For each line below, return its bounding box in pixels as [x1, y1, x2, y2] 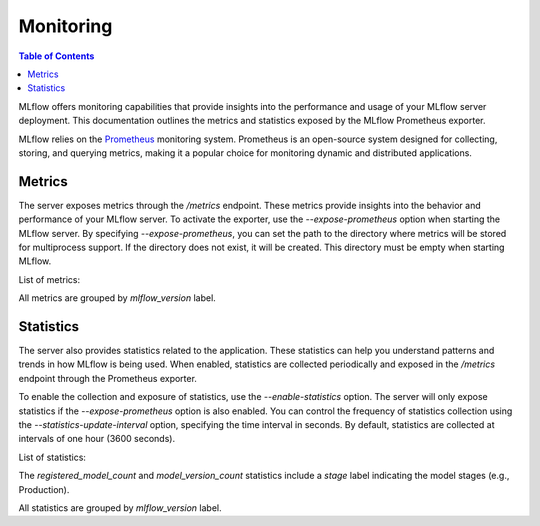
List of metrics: [18, 273, 80, 285]
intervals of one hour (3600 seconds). [18, 433, 175, 445]
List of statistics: [18, 451, 87, 463]
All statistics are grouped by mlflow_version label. [18, 501, 222, 514]
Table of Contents [18, 50, 95, 62]
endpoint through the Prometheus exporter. [18, 372, 197, 384]
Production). [18, 483, 70, 495]
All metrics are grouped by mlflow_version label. [18, 292, 217, 304]
